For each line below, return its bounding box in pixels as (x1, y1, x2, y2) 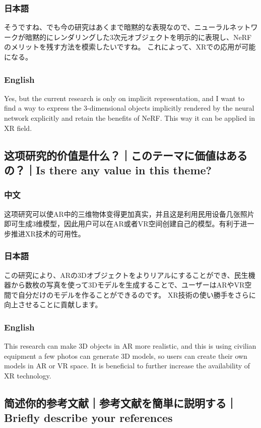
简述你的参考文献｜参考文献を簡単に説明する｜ (4, 395, 237, 410)
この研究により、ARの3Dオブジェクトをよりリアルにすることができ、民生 (4, 269, 248, 280)
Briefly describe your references (4, 410, 173, 425)
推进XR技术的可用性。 (11, 228, 85, 239)
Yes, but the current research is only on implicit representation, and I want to (4, 92, 244, 103)
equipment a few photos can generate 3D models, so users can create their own (4, 350, 247, 361)
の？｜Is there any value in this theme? (4, 162, 212, 177)
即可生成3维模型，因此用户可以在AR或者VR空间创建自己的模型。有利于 (4, 218, 240, 229)
